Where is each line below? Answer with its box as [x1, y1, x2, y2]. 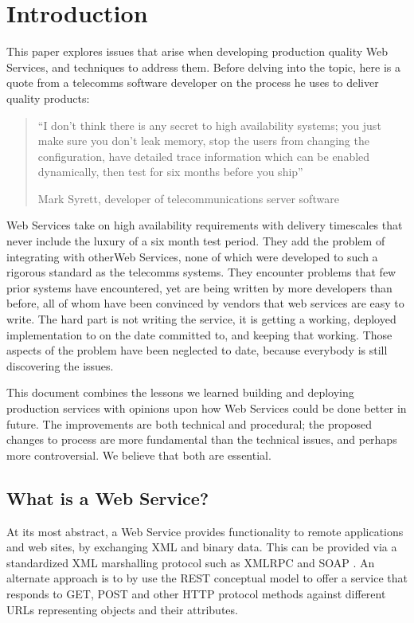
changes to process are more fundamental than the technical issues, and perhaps [6, 431, 397, 448]
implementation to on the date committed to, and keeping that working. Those [6, 326, 393, 343]
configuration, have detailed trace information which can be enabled [37, 147, 370, 164]
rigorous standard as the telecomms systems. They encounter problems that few [6, 264, 396, 280]
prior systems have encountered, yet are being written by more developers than [6, 279, 393, 296]
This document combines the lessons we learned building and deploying [6, 384, 354, 401]
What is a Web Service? [6, 485, 209, 510]
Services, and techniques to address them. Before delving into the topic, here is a [6, 58, 400, 75]
